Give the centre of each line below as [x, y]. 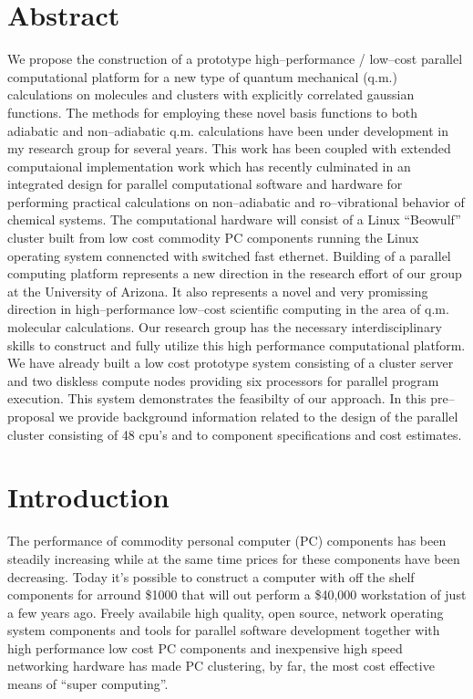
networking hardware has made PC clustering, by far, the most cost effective [221, 666]
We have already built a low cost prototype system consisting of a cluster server [231, 363]
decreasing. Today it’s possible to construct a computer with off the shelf [211, 576]
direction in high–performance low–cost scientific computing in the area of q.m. [228, 309]
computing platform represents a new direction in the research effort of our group [235, 273]
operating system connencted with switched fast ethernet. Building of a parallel [229, 255]
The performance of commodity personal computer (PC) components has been [227, 541]
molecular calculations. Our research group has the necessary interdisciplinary [225, 327]
